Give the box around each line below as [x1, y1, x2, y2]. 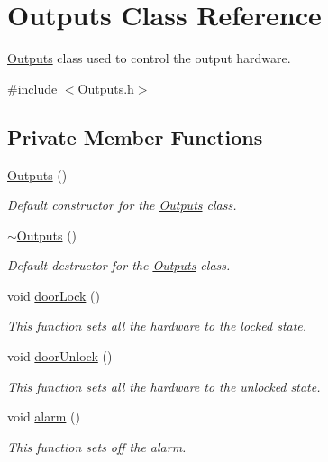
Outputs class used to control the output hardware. [7, 49, 291, 68]
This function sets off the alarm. [7, 437, 187, 456]
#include [7, 78, 58, 97]
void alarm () [7, 407, 80, 426]
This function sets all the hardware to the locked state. [7, 316, 307, 335]
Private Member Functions [7, 122, 263, 150]
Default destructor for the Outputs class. [7, 256, 231, 275]
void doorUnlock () [7, 347, 113, 366]
